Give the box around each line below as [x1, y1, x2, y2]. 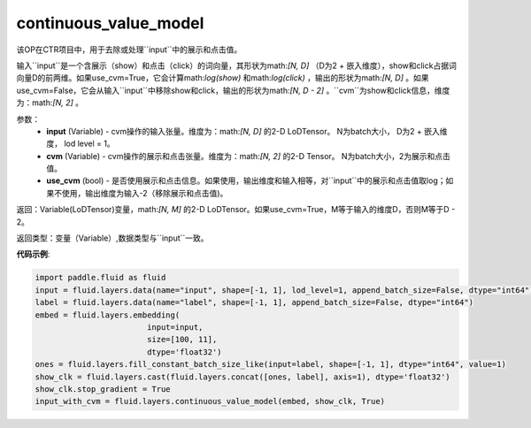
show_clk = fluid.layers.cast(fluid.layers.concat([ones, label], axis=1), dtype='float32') [35, 371, 450, 382]
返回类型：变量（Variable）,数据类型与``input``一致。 [16, 233, 209, 243]
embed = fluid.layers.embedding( [35, 310, 181, 320]
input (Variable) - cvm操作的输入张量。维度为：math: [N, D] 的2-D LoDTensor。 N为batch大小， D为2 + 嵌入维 [46, 126, 448, 136]
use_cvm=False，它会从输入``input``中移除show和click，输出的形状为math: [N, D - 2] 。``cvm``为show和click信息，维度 [16, 85, 450, 96]
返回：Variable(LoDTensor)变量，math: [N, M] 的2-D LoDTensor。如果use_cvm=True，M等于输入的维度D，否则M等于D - [16, 204, 456, 215]
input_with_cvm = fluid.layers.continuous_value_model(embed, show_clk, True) [35, 396, 385, 407]
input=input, [146, 322, 204, 332]
